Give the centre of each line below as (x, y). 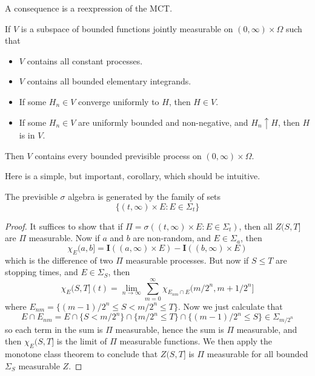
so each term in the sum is (54, 329)
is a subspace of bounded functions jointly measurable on (127, 28)
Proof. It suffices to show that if (64, 226)
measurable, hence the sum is (170, 329)
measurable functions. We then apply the (196, 341)
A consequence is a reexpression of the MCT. (89, 8)
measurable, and (267, 329)
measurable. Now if (64, 238)
